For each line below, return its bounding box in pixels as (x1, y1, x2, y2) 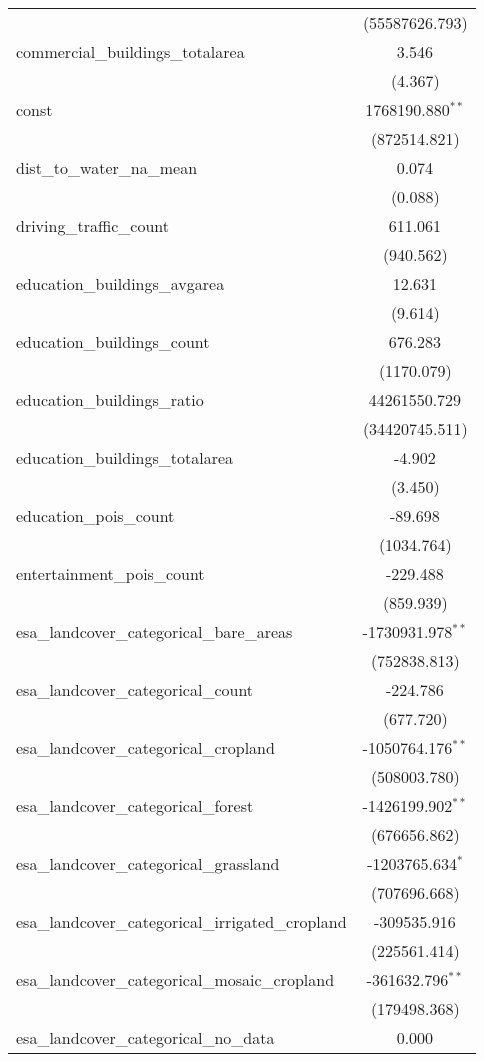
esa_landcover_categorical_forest (16, 794, 254, 817)
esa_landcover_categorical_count (16, 678, 254, 701)
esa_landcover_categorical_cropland (16, 736, 275, 759)
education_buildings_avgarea (16, 272, 225, 295)
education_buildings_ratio (16, 388, 204, 411)
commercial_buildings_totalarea (16, 40, 245, 63)
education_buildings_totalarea (16, 446, 234, 469)
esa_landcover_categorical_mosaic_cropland (16, 968, 335, 991)
